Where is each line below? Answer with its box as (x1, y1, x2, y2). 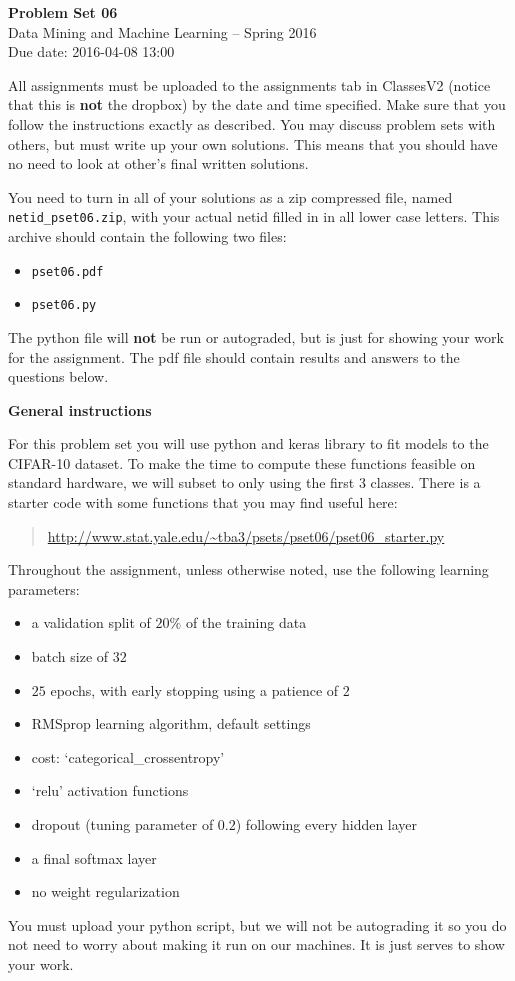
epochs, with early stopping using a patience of (50, 679, 339, 700)
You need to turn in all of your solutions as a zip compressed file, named (8, 186, 453, 207)
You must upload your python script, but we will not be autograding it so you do (8, 914, 507, 935)
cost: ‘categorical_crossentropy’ (31, 746, 225, 767)
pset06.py (31, 298, 97, 313)
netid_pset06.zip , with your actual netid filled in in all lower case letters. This (8, 206, 500, 227)
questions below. (8, 366, 109, 387)
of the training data (185, 612, 307, 633)
